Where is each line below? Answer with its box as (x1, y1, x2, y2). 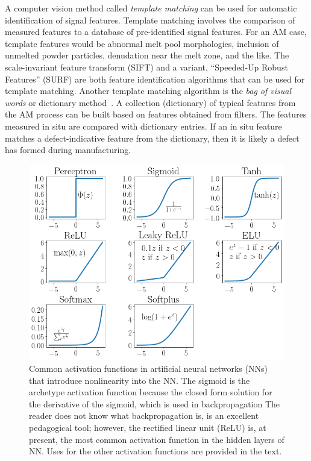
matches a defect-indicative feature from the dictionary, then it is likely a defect (5, 131, 300, 144)
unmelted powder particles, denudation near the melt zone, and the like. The (5, 49, 289, 61)
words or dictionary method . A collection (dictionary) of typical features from (5, 96, 296, 108)
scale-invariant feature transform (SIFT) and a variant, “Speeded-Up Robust (5, 60, 288, 73)
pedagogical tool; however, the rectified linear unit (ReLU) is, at (29, 421, 266, 433)
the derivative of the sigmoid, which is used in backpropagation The (29, 397, 280, 410)
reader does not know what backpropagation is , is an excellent (29, 409, 259, 422)
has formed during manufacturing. (5, 143, 131, 156)
